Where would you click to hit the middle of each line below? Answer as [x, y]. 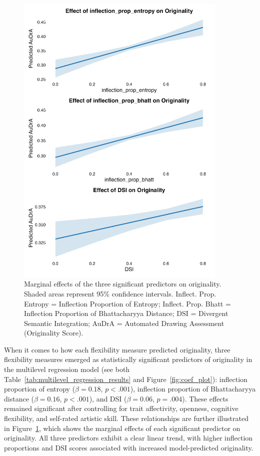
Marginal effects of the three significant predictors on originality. [123, 284]
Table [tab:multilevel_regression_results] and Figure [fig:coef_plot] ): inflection [126, 379]
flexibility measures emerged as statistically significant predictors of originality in [128, 359]
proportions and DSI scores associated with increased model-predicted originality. [129, 447]
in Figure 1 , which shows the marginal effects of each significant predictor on [122, 428]
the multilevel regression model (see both [67, 369]
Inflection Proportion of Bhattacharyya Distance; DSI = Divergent [126, 313]
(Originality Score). [54, 333]
